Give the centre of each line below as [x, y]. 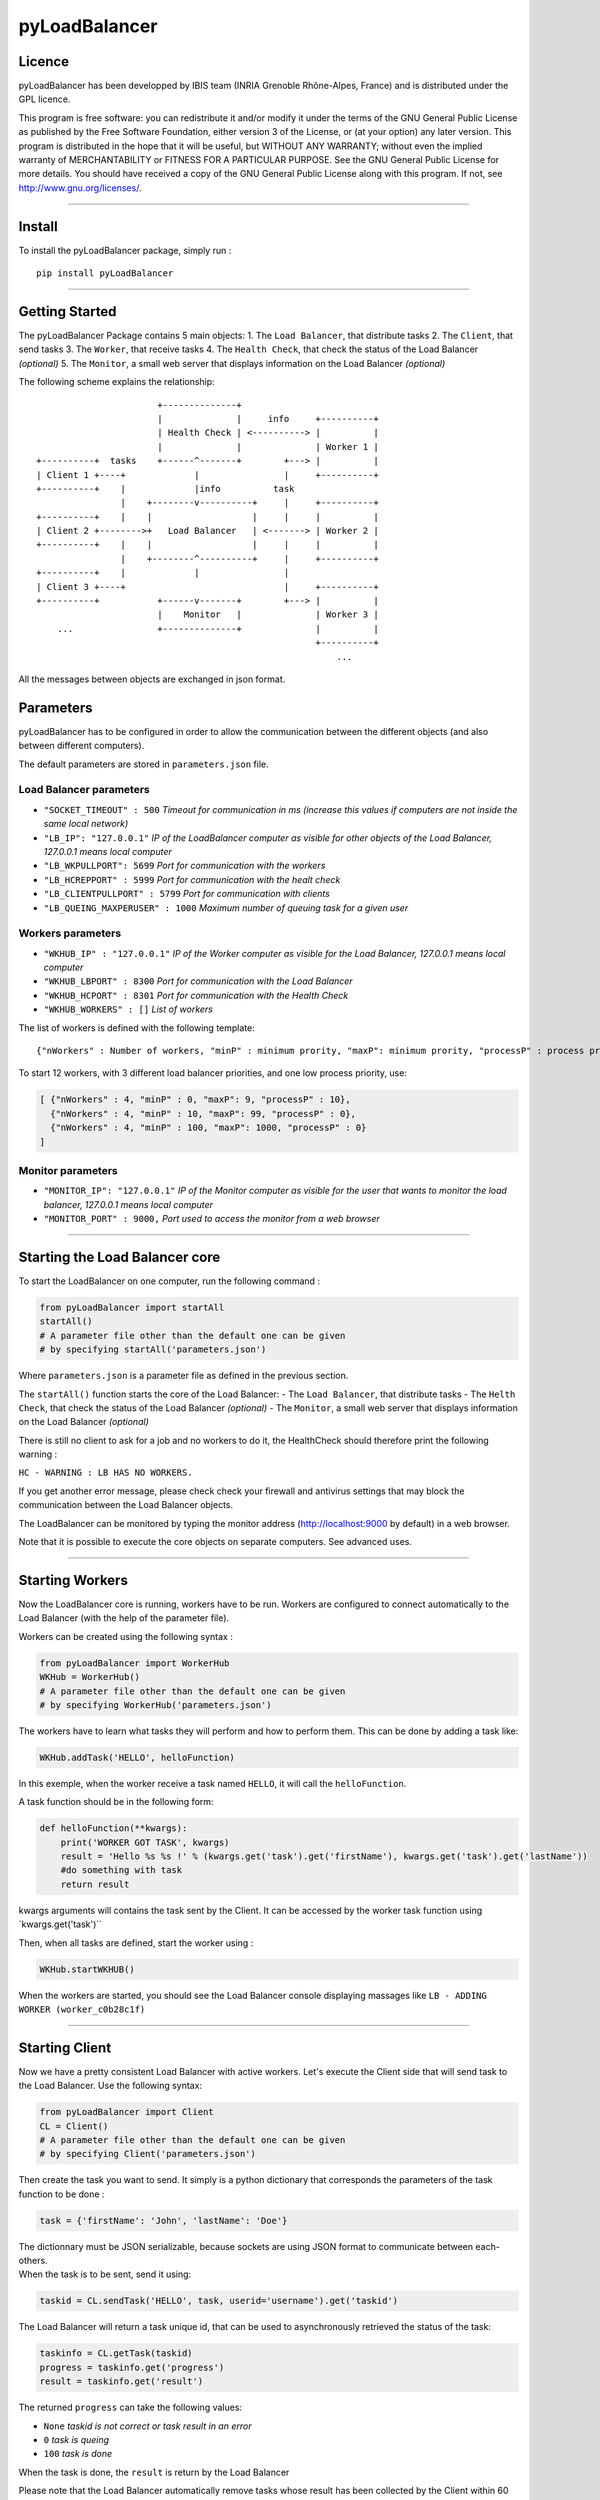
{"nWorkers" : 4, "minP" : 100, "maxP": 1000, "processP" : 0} [208, 1128]
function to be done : [61, 2194]
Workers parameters [70, 933]
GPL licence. [44, 99]
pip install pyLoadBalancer [105, 273]
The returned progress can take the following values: [130, 2407]
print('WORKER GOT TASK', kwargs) [145, 1842]
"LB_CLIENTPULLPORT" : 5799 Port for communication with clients [186, 894]
